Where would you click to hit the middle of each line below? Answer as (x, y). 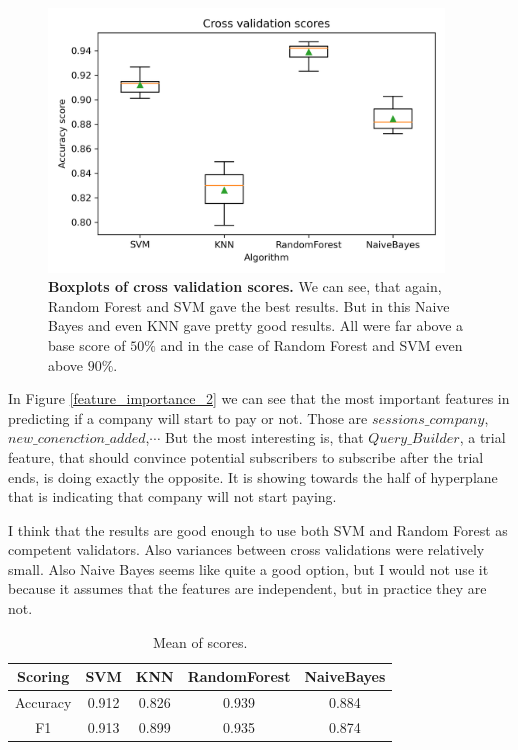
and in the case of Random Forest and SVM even (311, 344)
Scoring (43, 676)
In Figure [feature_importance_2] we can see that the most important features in (259, 398)
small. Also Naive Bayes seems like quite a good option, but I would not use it (248, 568)
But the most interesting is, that (264, 437)
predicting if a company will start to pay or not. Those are (188, 417)
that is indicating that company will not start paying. (172, 496)
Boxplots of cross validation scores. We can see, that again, (245, 286)
